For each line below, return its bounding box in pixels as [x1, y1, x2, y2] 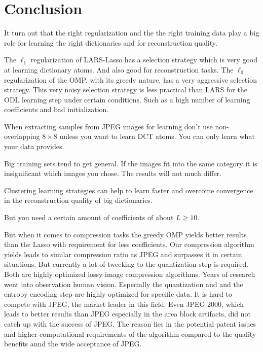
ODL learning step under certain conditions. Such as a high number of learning [4, 94, 250, 104]
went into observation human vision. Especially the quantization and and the [4, 278, 243, 289]
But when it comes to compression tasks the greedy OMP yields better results [4, 229, 247, 239]
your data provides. [4, 141, 64, 152]
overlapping [4, 131, 40, 142]
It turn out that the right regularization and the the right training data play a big [4, 27, 259, 38]
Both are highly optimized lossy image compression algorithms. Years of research [4, 269, 255, 279]
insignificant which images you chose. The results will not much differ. [4, 168, 221, 179]
